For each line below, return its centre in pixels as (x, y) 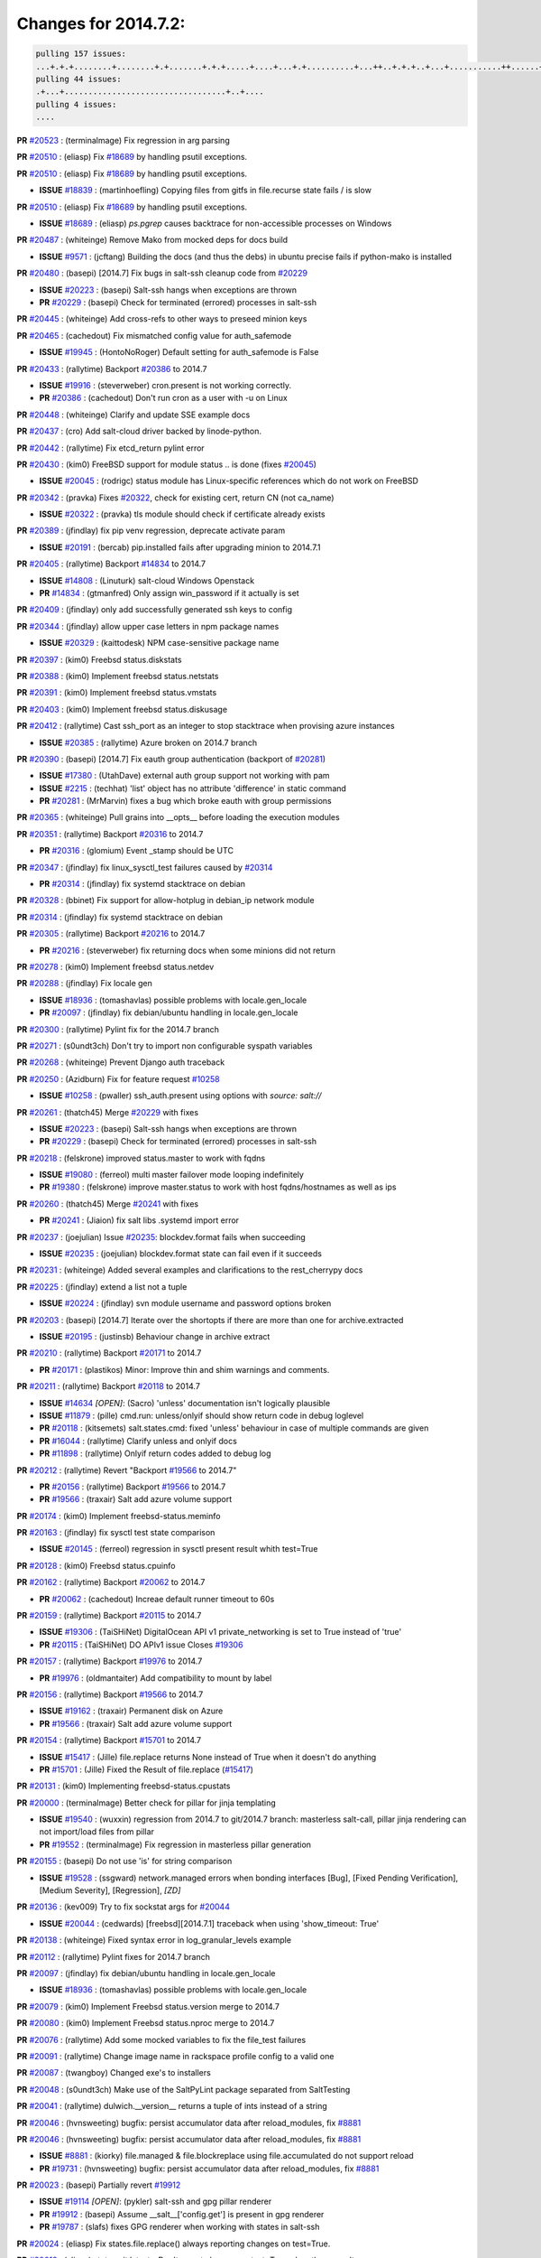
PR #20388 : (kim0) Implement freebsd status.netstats (118, 676)
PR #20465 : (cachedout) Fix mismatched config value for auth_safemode (154, 335)
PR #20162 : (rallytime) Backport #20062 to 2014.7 (111, 1582)
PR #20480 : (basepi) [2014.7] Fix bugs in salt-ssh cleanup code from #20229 (162, 273)
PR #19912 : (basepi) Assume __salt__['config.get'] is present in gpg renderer (182, 2214)
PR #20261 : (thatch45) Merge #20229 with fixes (107, 1112)
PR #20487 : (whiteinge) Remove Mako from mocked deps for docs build (152, 240)
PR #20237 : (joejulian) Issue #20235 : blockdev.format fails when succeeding (161, 1236)
